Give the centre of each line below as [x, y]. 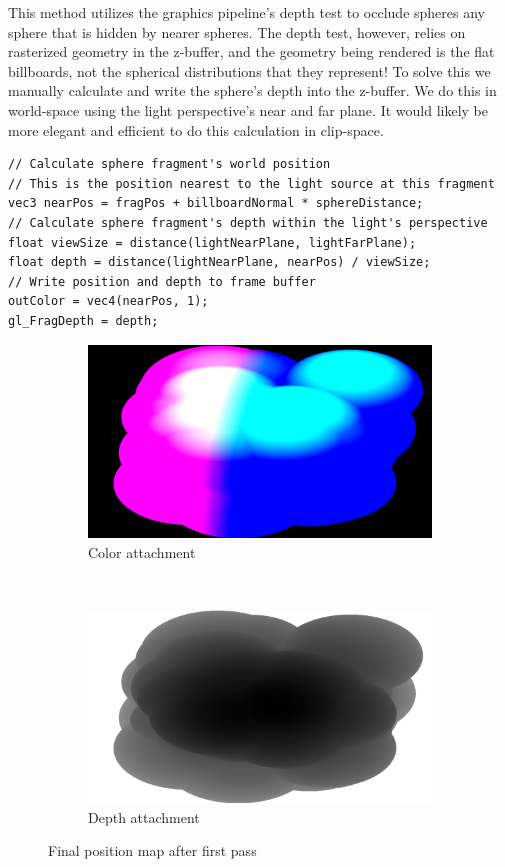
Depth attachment [144, 816]
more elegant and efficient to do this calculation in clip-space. [196, 129]
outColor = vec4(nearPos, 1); [108, 301]
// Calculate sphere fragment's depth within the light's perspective [248, 222]
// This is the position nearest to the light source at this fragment [251, 183]
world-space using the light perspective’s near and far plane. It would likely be [248, 109]
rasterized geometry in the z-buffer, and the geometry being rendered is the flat [251, 51]
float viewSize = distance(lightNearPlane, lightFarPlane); [212, 242]
